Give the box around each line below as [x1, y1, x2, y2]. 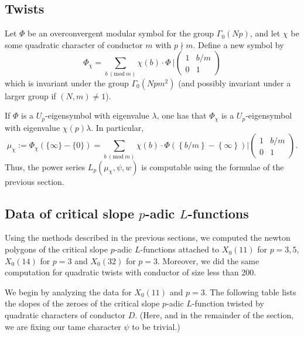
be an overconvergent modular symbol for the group [28, 27, 214, 39]
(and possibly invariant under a [178, 76, 291, 89]
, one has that [156, 109, 207, 122]
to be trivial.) [132, 320, 180, 332]
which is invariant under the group [5, 76, 129, 89]
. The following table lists [204, 285, 296, 298]
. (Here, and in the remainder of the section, [135, 309, 294, 321]
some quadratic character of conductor [5, 38, 143, 50]
